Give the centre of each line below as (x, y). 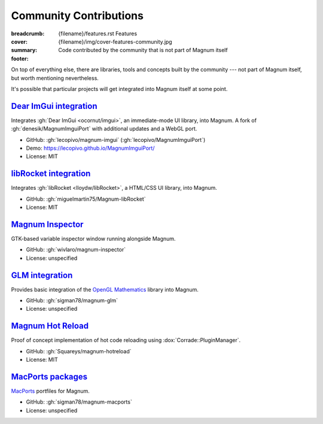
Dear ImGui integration (54, 106)
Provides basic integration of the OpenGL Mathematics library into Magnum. (105, 289)
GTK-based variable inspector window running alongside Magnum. (93, 238)
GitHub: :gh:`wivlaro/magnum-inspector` (76, 250)
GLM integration (42, 275)
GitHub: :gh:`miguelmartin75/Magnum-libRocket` (86, 199)
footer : (20, 58)
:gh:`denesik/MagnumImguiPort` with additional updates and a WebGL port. (104, 129)
